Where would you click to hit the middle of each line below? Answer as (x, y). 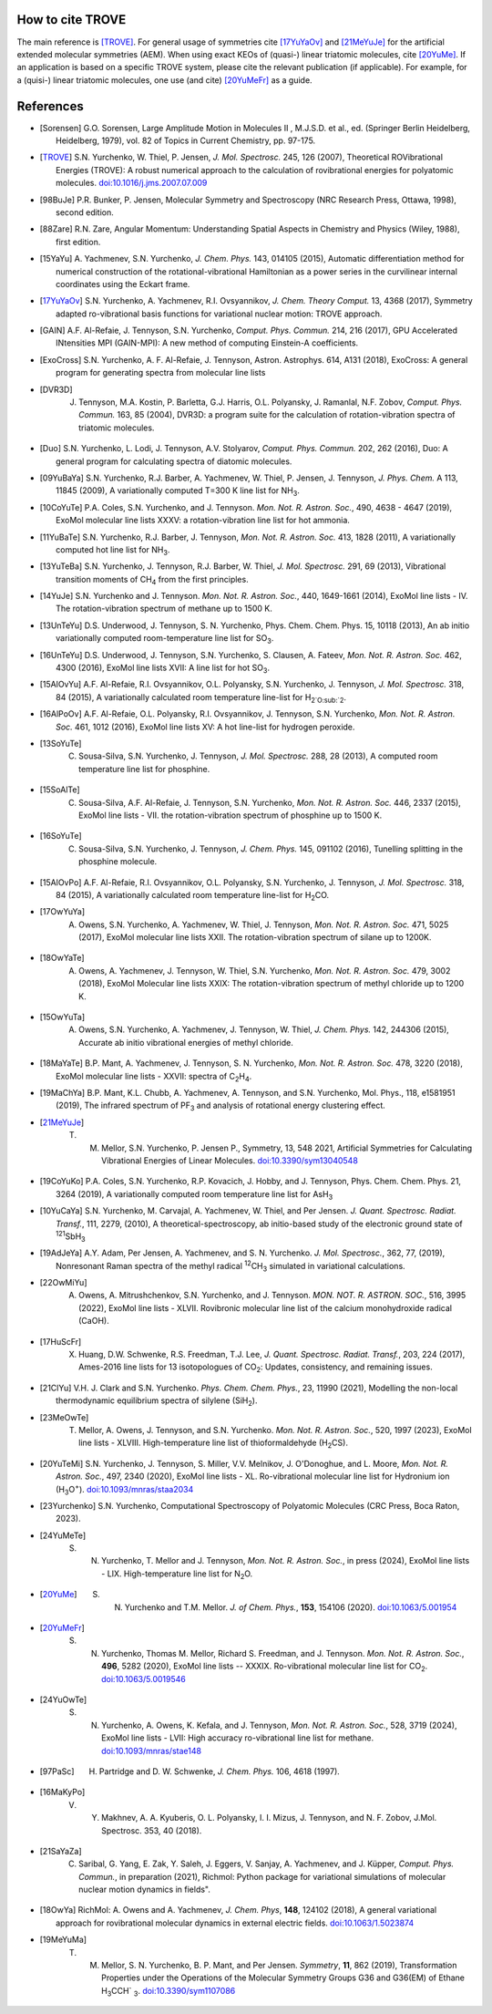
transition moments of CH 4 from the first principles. (153, 580)
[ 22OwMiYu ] (63, 1283)
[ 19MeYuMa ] (63, 1940)
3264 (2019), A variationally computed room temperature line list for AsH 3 (195, 1195)
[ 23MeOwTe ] (64, 1417)
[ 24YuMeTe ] (63, 1535)
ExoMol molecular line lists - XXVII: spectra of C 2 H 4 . (154, 1077)
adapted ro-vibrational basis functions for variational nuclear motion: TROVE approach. (219, 314)
